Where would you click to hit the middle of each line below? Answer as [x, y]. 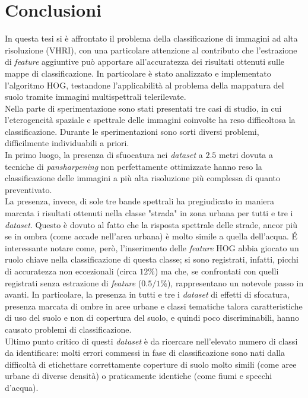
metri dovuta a [246, 155]
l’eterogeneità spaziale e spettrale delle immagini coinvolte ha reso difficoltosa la [150, 120]
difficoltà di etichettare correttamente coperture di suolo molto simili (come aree [151, 364]
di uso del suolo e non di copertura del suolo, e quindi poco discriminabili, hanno [152, 318]
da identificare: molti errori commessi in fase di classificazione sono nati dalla [145, 353]
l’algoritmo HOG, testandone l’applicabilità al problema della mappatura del [145, 85]
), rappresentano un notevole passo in [235, 282]
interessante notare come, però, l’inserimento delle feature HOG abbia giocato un [152, 247]
